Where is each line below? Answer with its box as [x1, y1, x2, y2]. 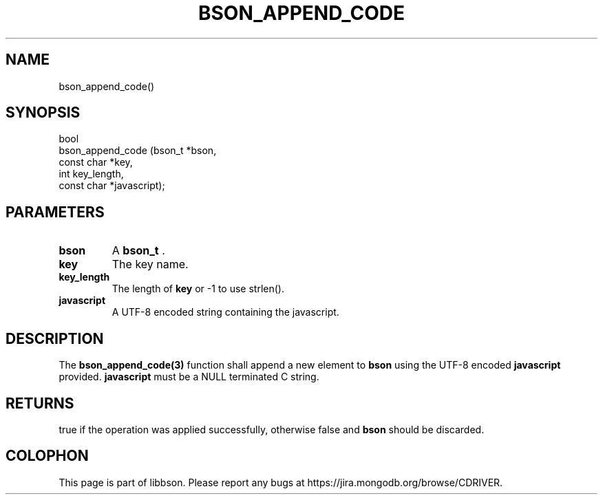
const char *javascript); [59, 180, 165, 192]
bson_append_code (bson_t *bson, [59, 144, 217, 157]
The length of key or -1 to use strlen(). [112, 283, 284, 295]
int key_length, [59, 168, 124, 180]
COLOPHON [6, 447, 89, 465]
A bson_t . [112, 243, 165, 258]
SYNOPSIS [6, 104, 81, 122]
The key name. [112, 257, 189, 272]
